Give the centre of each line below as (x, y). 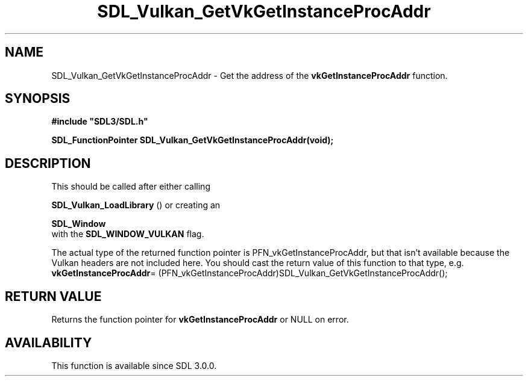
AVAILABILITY (49, 342)
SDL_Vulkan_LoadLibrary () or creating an (136, 205)
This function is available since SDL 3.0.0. (134, 365)
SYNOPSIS (38, 99)
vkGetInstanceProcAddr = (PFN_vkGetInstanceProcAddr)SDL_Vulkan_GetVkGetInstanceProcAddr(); (250, 273)
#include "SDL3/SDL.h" (100, 122)
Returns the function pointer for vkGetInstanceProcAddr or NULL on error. (200, 320)
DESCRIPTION (48, 163)
